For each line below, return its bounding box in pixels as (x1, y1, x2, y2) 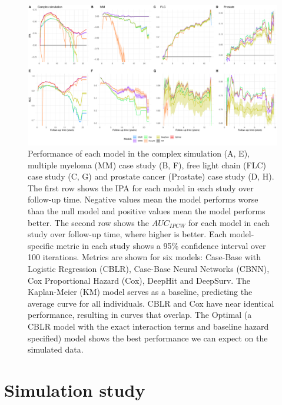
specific (28, 239, 54, 251)
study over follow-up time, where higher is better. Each (28, 228, 227, 240)
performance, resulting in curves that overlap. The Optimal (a (28, 308, 252, 321)
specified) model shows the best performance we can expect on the (28, 331, 268, 344)
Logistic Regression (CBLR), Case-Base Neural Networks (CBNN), (28, 263, 270, 275)
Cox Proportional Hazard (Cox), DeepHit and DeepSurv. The (28, 274, 250, 286)
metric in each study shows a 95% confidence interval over (56, 239, 266, 251)
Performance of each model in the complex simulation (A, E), (28, 147, 250, 160)
